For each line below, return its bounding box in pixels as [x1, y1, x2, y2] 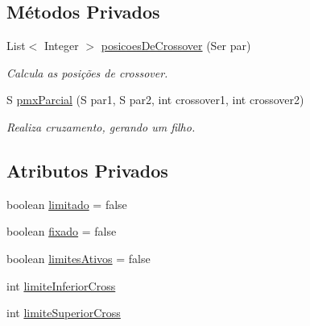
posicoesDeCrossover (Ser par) [101, 37, 251, 54]
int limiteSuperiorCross [6, 304, 121, 321]
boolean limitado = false [6, 195, 127, 212]
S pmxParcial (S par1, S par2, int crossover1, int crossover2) [6, 91, 304, 108]
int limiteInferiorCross [6, 277, 116, 294]
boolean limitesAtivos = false [6, 249, 151, 266]
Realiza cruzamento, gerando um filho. [6, 118, 196, 135]
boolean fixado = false [6, 223, 117, 240]
